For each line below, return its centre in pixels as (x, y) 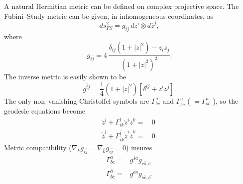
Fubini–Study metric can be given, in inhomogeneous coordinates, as (109, 16)
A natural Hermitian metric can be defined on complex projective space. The (121, 6)
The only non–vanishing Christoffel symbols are (77, 100)
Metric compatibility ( (38, 148)
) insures (139, 148)
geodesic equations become (45, 111)
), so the (226, 100)
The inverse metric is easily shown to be (65, 76)
